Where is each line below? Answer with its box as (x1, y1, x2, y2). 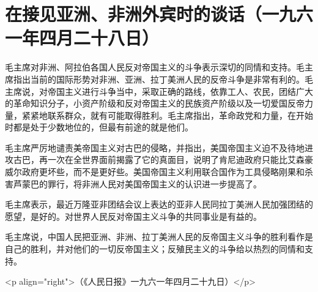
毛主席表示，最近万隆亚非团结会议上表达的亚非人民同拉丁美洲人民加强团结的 (5, 198, 313, 211)
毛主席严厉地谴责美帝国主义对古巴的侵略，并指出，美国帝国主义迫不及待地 (5, 141, 305, 154)
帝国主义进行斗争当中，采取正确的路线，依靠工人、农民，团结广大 (47, 84, 313, 97)
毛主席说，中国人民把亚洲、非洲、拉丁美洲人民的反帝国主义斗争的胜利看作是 (5, 230, 313, 243)
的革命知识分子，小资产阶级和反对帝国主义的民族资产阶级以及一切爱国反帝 (5, 97, 305, 110)
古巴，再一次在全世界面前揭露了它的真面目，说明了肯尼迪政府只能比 (13, 153, 287, 166)
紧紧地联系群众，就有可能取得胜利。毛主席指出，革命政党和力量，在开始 (21, 108, 313, 121)
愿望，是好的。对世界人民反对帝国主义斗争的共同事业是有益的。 (5, 209, 262, 222)
